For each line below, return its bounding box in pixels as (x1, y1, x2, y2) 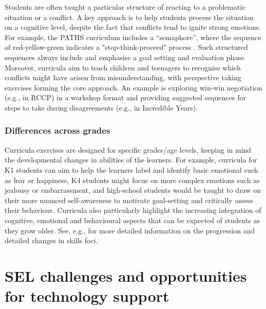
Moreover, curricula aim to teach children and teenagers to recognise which (5, 62, 241, 72)
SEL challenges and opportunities (5, 265, 247, 286)
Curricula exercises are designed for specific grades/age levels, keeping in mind (5, 144, 252, 155)
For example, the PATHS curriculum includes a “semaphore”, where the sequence (5, 31, 261, 42)
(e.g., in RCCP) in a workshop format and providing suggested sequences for (5, 92, 246, 103)
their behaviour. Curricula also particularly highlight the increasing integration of (5, 205, 261, 215)
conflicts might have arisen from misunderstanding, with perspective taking (5, 72, 242, 83)
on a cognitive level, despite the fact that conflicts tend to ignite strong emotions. (5, 22, 261, 32)
